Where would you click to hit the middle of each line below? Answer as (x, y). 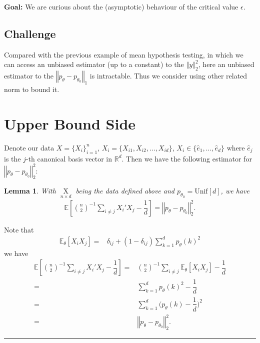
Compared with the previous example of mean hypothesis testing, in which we (124, 54)
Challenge (30, 33)
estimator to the (29, 76)
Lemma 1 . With (30, 191)
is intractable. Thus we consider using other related (168, 76)
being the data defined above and (125, 191)
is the (12, 158)
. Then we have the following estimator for (187, 158)
